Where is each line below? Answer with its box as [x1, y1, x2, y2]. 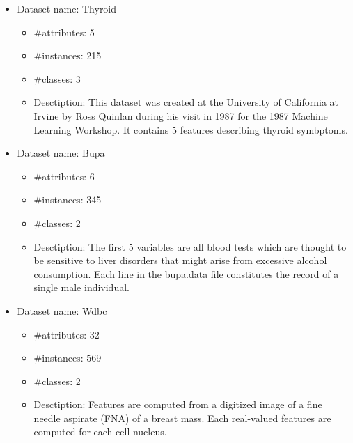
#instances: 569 [33, 350, 102, 365]
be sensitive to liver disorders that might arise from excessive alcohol [33, 253, 327, 267]
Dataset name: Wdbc [17, 303, 107, 318]
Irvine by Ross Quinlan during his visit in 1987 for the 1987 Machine [33, 108, 328, 123]
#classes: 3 [33, 71, 81, 86]
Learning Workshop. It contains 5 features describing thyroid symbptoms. [33, 122, 348, 137]
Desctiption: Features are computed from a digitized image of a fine [33, 397, 322, 412]
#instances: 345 [33, 192, 102, 207]
